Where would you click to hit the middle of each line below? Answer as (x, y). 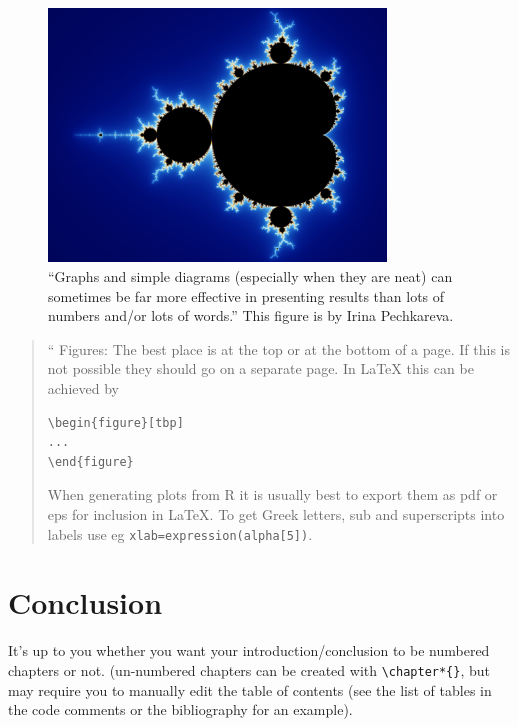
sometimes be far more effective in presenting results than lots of (246, 295)
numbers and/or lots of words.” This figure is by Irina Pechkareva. (251, 315)
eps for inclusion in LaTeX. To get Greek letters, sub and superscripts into (276, 513)
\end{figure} (90, 461)
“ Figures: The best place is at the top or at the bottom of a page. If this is (279, 348)
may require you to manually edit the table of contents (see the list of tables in (250, 689)
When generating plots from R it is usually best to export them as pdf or (272, 494)
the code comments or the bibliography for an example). (180, 709)
